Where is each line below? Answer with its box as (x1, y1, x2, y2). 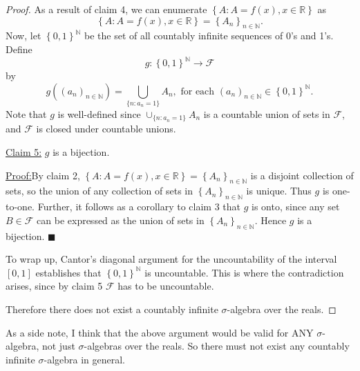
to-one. (6, 199, 35, 214)
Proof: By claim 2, (6, 168, 80, 182)
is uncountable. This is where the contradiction (144, 265, 344, 279)
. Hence (254, 212, 287, 227)
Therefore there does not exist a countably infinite (6, 302, 218, 316)
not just (41, 339, 75, 353)
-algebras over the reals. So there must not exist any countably (84, 339, 350, 353)
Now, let (6, 28, 41, 43)
